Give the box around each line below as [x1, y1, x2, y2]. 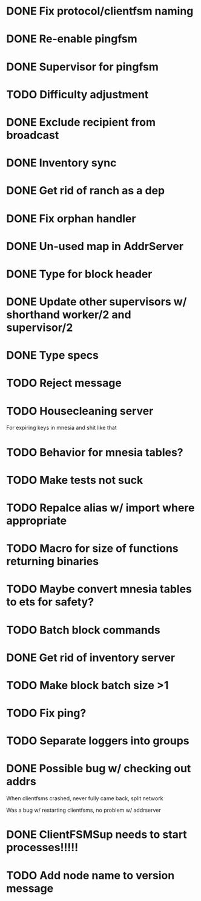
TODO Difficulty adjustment [6, 87, 149, 101]
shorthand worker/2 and [6, 308, 131, 322]
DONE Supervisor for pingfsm [6, 59, 159, 73]
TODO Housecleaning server [6, 404, 154, 418]
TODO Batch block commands [6, 623, 160, 637]
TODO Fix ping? [6, 706, 87, 720]
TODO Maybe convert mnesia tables [6, 582, 193, 596]
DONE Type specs [6, 348, 99, 362]
